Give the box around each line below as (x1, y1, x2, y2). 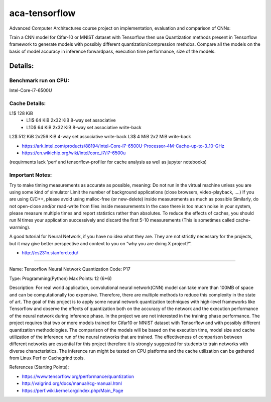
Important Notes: (9, 171, 52, 178)
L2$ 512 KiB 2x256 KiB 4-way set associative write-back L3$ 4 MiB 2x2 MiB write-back (9, 134, 191, 140)
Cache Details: (9, 99, 46, 107)
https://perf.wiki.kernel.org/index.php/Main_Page (22, 387, 123, 393)
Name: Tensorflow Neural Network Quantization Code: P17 (9, 266, 130, 272)
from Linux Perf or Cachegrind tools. (9, 355, 85, 361)
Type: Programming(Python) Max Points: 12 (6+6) (9, 275, 112, 281)
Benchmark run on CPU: (9, 77, 70, 84)
